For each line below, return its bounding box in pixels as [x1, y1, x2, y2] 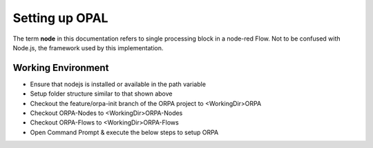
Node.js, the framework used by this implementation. [12, 43, 164, 52]
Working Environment [12, 62, 109, 74]
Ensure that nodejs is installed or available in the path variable [30, 80, 207, 88]
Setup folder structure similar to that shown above [30, 89, 173, 98]
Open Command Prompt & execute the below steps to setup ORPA [30, 128, 219, 136]
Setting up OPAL [12, 10, 108, 25]
